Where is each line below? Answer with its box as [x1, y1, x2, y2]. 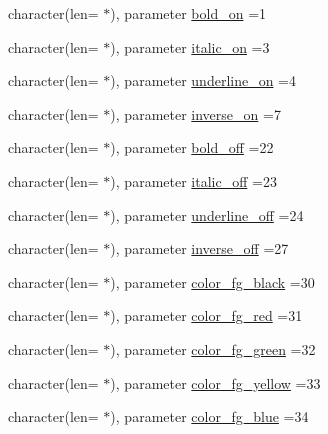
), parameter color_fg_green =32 [110, 338, 316, 359]
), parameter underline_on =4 [110, 70, 297, 91]
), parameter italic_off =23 [110, 170, 277, 191]
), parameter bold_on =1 [110, 3, 267, 23]
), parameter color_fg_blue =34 [110, 406, 309, 427]
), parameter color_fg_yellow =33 [110, 372, 321, 393]
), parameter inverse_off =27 [110, 238, 289, 259]
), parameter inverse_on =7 [110, 103, 281, 124]
